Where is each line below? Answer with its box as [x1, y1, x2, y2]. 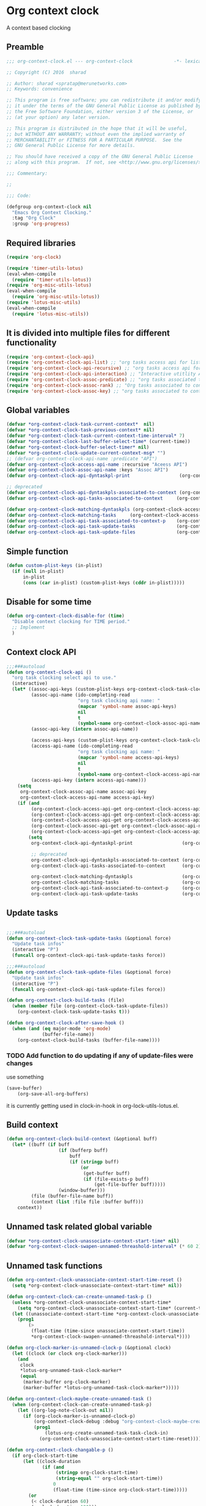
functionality [6, 337, 57, 348]
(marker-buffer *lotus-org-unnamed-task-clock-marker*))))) [22, 1385, 180, 1391]
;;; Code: [6, 192, 32, 198]
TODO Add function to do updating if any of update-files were [6, 1051, 194, 1060]
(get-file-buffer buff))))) [94, 1182, 166, 1188]
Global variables [6, 405, 70, 415]
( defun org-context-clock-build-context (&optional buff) [6, 1136, 158, 1142]
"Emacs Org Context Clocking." [12, 210, 92, 216]
